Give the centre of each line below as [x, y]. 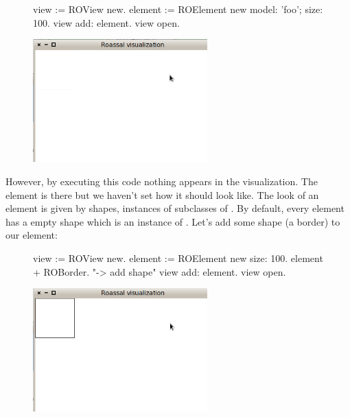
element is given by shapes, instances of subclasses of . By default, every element [175, 208]
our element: [32, 235]
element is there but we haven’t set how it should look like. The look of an [162, 194]
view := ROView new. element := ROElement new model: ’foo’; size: [178, 9]
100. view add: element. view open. [106, 22]
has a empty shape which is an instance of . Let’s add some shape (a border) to [173, 221]
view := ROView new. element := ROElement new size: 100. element [178, 258]
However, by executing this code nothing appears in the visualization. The [162, 181]
